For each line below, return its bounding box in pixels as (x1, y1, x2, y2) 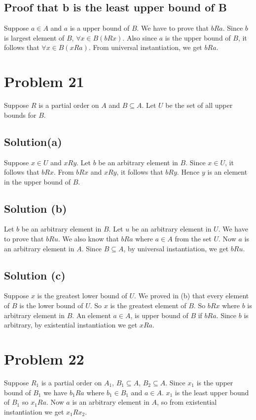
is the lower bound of (19, 300, 83, 311)
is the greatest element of (110, 300, 186, 311)
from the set (175, 233, 212, 244)
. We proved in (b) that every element (134, 290, 249, 301)
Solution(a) (4, 134, 62, 149)
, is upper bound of (130, 310, 188, 320)
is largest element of (4, 32, 65, 43)
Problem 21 (4, 71, 84, 92)
